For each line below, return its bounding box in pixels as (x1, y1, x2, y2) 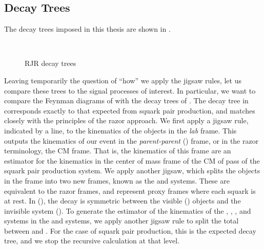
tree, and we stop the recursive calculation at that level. (4, 235, 180, 246)
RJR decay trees (25, 58, 76, 69)
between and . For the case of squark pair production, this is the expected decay (4, 225, 256, 236)
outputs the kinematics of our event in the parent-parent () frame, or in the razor (4, 135, 259, 146)
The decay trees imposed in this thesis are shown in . (4, 24, 171, 34)
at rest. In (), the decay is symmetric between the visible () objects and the (4, 195, 241, 206)
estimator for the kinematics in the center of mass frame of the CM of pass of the (4, 155, 260, 166)
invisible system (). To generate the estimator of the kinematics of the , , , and (4, 205, 251, 216)
